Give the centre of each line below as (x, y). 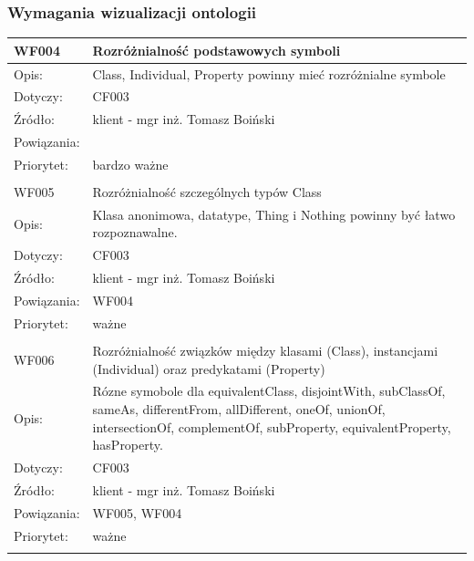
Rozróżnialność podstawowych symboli (216, 50)
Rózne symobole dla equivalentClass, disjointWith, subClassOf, (269, 391)
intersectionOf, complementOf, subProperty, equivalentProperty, (272, 426)
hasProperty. (128, 445)
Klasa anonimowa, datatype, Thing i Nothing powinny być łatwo (274, 214)
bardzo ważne (130, 164)
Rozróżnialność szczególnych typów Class (207, 192)
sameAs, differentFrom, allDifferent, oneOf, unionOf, (239, 408)
